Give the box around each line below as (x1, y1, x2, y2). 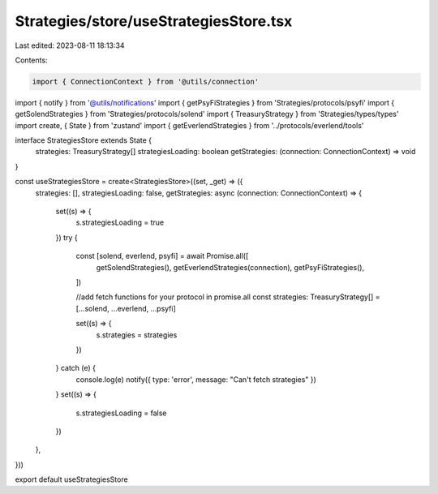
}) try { (55, 232, 78, 243)
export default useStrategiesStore (15, 475, 129, 484)
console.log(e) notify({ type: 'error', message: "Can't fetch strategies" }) (75, 374, 316, 384)
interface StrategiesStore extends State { (15, 135, 152, 145)
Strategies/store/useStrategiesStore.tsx (15, 12, 293, 30)
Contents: (15, 55, 48, 65)
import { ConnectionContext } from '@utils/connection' (32, 77, 260, 86)
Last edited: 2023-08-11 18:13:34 (15, 41, 125, 50)
